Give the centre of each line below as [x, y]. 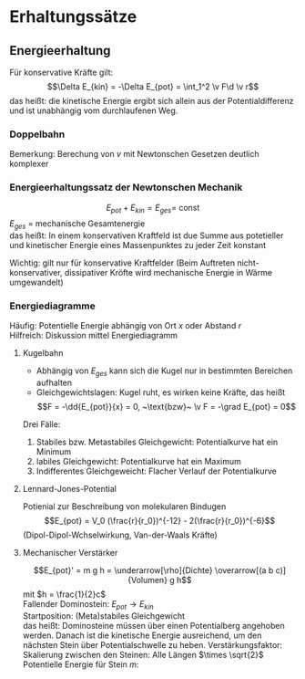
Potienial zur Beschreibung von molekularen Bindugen [124, 507]
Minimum [54, 452]
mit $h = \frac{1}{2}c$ [64, 594]
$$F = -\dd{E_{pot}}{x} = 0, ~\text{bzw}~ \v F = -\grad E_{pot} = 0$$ [166, 407]
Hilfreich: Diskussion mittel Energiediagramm [94, 336]
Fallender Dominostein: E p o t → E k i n [88, 606]
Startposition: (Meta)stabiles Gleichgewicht [103, 616]
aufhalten [54, 383]
